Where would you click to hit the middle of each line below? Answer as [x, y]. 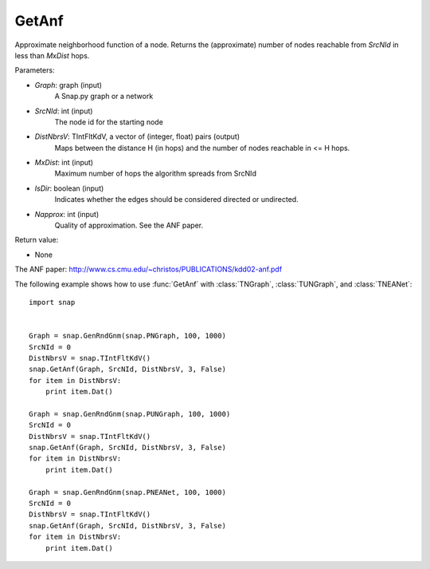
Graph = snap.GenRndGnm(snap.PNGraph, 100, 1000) [128, 336]
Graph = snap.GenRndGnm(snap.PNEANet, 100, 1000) [128, 492]
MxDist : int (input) [64, 163]
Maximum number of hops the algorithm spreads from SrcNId [155, 174]
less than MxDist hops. [52, 55]
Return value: [37, 240]
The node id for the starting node [109, 122]
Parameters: [35, 70]
